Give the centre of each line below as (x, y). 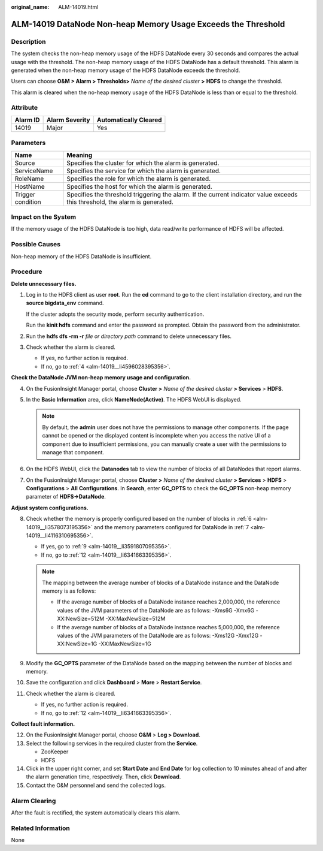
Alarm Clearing (33, 801)
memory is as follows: (69, 591)
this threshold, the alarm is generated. (120, 202)
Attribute (25, 108)
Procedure (27, 271)
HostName (30, 186)
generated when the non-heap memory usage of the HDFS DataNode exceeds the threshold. (126, 70)
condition (28, 202)
